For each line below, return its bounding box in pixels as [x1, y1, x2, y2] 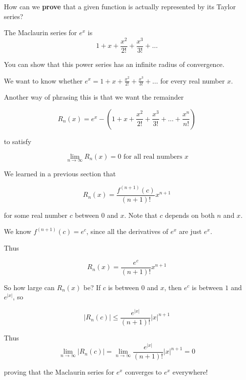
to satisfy [4, 136, 32, 146]
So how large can [4, 282, 55, 292]
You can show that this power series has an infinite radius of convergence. [4, 59, 225, 69]
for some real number [4, 210, 68, 220]
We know [4, 226, 31, 236]
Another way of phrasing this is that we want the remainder [4, 92, 184, 102]
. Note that [124, 210, 158, 220]
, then [164, 282, 182, 292]
